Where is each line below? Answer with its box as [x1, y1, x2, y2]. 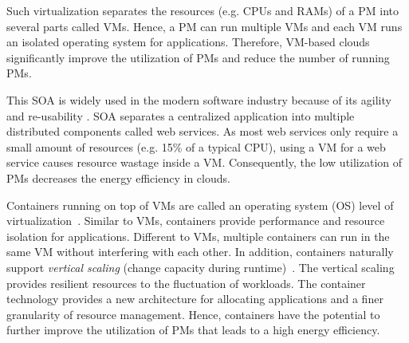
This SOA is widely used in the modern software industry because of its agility [6, 91, 391, 108]
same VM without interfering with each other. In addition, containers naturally [6, 243, 394, 260]
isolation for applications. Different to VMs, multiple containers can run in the [6, 227, 390, 244]
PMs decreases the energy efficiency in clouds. [6, 169, 230, 186]
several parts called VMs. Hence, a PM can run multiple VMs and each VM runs [6, 18, 403, 34]
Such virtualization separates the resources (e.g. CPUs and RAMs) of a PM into [6, 2, 399, 18]
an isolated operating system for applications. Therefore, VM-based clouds [6, 34, 370, 50]
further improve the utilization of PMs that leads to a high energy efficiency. [6, 321, 380, 338]
